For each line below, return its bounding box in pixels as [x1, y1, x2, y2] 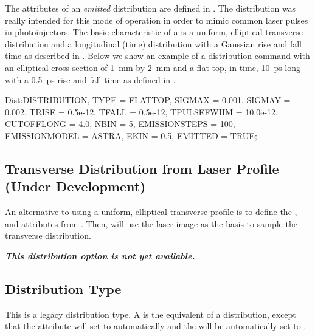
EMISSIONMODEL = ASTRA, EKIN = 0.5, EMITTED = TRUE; [5, 129, 257, 142]
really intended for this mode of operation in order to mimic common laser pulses [5, 13, 308, 26]
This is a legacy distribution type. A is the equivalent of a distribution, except [5, 307, 296, 320]
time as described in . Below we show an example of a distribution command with [5, 49, 310, 62]
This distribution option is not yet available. [5, 249, 195, 262]
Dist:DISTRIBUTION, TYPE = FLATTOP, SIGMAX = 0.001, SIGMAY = [5, 94, 291, 106]
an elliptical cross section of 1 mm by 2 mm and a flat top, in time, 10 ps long [5, 61, 301, 74]
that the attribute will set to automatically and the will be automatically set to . [5, 320, 306, 332]
